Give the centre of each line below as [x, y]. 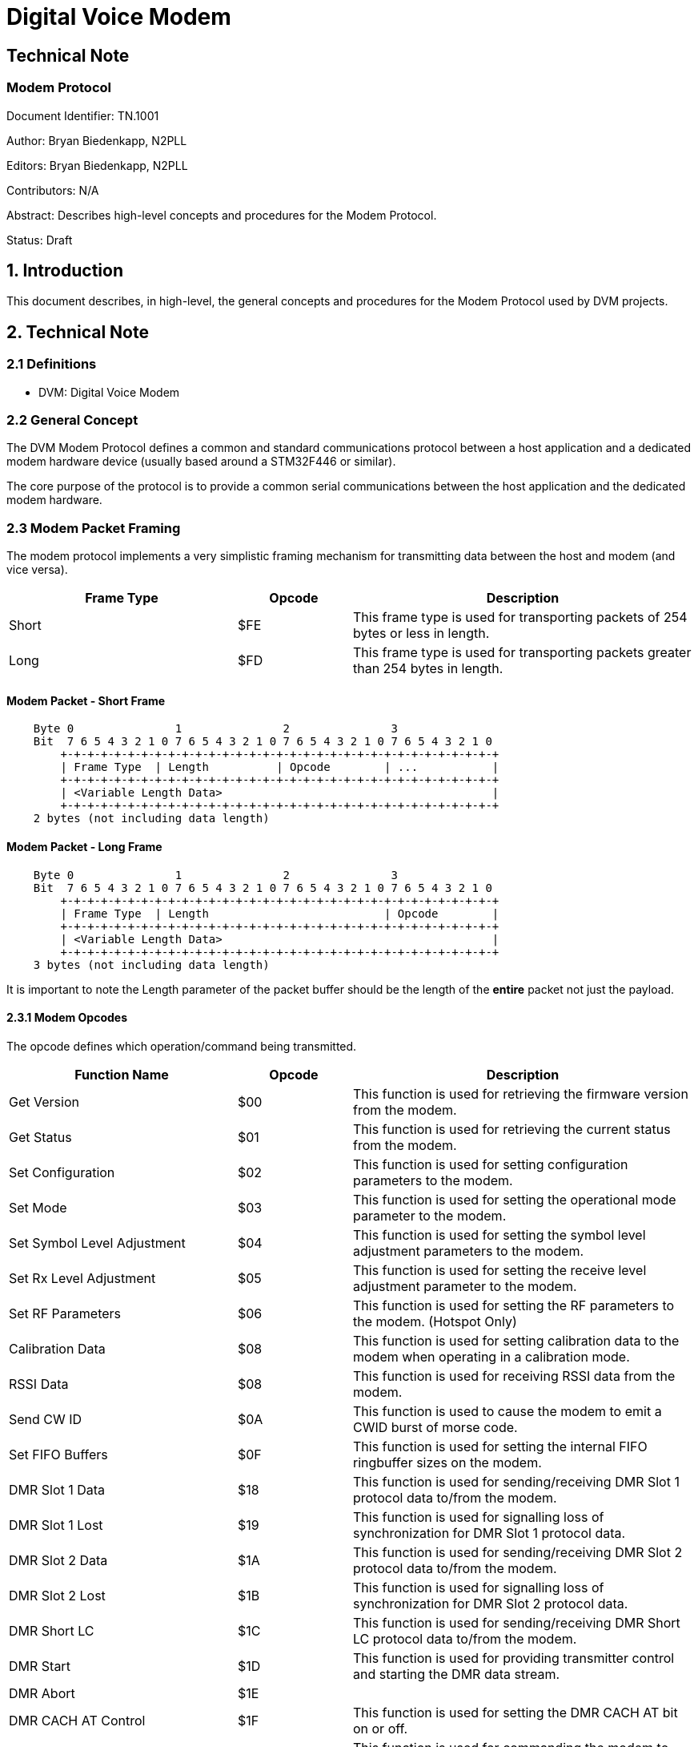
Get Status [40, 1137]
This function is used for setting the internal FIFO [500, 1446]
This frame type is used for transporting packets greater [522, 653]
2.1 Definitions [52, 364]
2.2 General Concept [72, 420]
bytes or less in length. [421, 633]
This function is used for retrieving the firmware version [520, 1093]
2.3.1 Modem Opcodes [67, 1018]
